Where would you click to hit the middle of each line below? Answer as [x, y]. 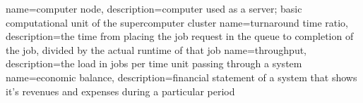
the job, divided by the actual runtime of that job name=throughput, [156, 49]
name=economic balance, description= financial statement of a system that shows [181, 77]
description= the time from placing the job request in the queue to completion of [180, 36]
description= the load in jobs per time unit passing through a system [154, 63]
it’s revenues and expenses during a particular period [120, 91]
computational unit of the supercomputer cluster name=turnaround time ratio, [177, 22]
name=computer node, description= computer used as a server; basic [154, 8]
